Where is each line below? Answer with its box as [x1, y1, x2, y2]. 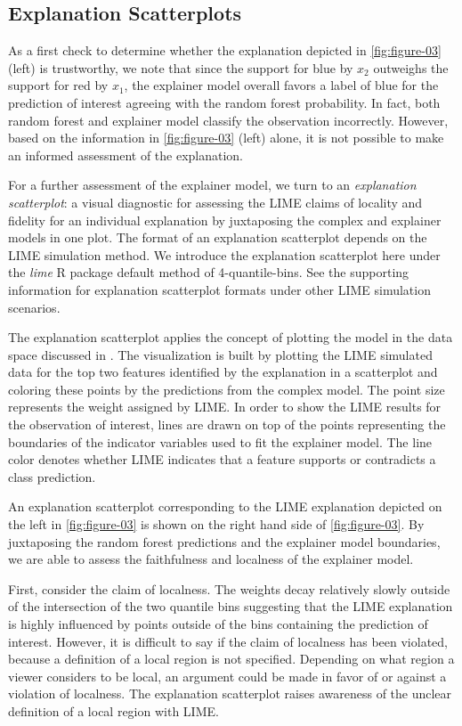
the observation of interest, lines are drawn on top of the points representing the [8, 415, 446, 434]
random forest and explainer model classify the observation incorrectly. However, [8, 110, 449, 129]
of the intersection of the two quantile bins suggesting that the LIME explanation [8, 597, 453, 616]
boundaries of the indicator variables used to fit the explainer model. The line [8, 432, 433, 451]
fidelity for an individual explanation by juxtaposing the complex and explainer [8, 210, 442, 229]
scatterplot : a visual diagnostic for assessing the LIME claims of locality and [8, 192, 423, 211]
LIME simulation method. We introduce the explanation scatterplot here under [8, 245, 441, 264]
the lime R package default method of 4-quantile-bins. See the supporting [8, 263, 409, 281]
